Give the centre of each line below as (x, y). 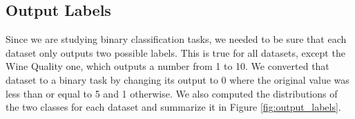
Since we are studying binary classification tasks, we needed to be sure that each (176, 39)
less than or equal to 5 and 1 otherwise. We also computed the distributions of (172, 93)
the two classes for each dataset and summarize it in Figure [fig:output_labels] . (173, 107)
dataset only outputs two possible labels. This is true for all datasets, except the (175, 52)
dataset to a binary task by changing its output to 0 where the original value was (177, 79)
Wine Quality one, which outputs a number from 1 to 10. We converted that (167, 66)
